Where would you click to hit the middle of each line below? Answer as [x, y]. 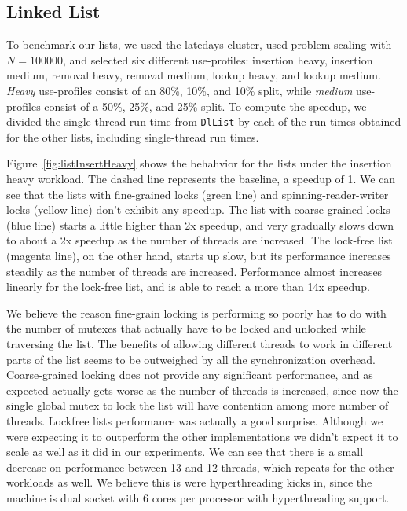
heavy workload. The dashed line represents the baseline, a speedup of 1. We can [201, 179]
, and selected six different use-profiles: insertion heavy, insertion [218, 59]
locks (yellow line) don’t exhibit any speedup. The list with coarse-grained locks [198, 210]
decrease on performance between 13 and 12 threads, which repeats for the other [200, 467]
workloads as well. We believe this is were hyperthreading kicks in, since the [189, 482]
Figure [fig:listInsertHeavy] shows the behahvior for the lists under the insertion [199, 163]
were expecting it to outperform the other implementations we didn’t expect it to [202, 436]
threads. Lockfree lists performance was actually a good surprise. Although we [195, 420]
